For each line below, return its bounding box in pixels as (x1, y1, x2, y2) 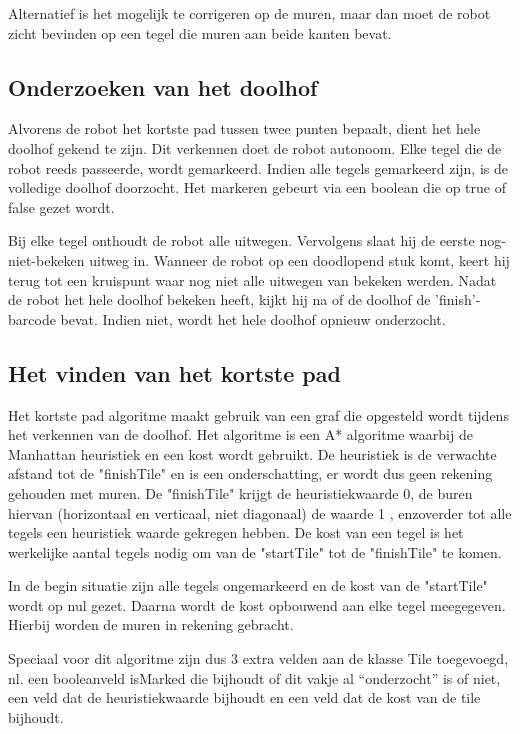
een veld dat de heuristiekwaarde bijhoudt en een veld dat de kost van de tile (8, 687, 481, 708)
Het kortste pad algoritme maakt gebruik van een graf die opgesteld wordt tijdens (8, 404, 509, 425)
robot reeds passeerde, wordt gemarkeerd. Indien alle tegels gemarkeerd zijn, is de (8, 157, 508, 178)
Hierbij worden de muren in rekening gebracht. (8, 614, 294, 635)
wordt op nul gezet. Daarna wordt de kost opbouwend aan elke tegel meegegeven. (8, 594, 506, 615)
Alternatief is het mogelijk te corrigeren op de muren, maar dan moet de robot (8, 3, 491, 23)
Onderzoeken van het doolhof (8, 71, 318, 102)
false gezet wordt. (8, 196, 115, 217)
